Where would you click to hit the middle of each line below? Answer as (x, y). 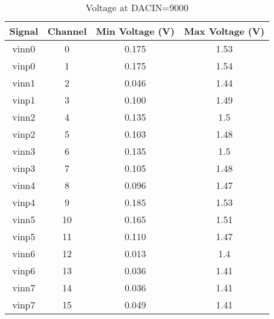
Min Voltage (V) (135, 31)
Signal (24, 31)
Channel (67, 31)
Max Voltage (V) (224, 31)
